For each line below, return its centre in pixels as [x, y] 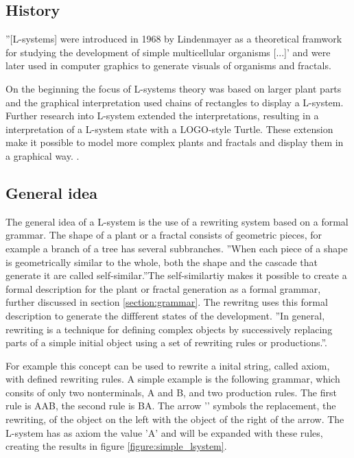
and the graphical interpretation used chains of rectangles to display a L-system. [175, 102]
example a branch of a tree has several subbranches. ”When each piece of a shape [177, 248]
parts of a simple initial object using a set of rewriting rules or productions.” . [166, 342]
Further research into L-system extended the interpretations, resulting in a [162, 116]
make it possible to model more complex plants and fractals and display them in [175, 142]
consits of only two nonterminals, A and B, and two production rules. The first [171, 392]
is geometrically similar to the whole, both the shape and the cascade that [162, 262]
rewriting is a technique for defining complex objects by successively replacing [169, 329]
